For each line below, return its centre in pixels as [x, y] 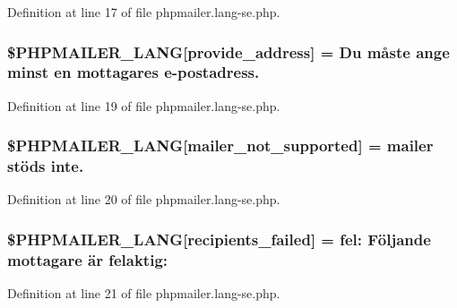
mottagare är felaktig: [88, 259]
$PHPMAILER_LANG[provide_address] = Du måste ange [228, 51]
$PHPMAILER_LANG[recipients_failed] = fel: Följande [219, 239]
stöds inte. [46, 166]
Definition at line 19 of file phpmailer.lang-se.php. [144, 105]
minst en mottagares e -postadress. [134, 72]
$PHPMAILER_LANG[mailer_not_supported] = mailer [220, 145]
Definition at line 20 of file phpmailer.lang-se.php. [144, 199]
